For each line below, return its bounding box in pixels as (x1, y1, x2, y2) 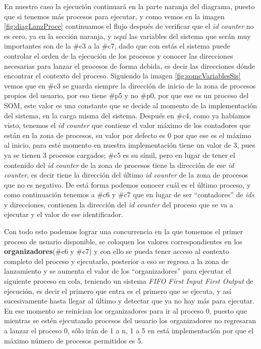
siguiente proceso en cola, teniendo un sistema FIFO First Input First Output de (4, 276, 253, 286)
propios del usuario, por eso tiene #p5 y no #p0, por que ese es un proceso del (4, 90, 249, 101)
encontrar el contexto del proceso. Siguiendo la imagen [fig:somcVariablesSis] (4, 70, 241, 81)
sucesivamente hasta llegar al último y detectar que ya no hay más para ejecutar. (4, 295, 255, 306)
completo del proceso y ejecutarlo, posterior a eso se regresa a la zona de (4, 255, 229, 266)
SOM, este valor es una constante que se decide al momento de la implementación (4, 100, 257, 110)
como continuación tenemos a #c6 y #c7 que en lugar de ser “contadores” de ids (4, 189, 254, 200)
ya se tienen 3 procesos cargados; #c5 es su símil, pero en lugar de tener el (4, 149, 235, 160)
